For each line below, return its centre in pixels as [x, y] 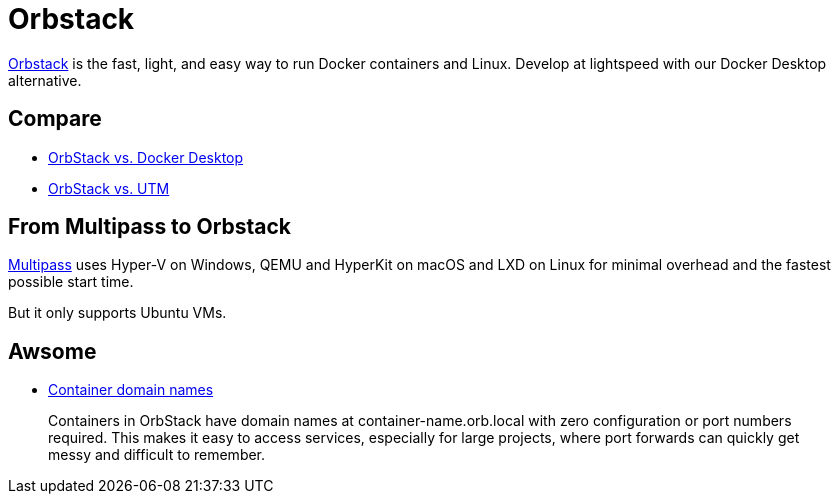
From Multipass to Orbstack [150, 227]
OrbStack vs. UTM [109, 188]
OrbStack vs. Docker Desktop [146, 157]
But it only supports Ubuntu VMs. [117, 313]
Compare [55, 119]
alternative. [45, 80]
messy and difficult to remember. [157, 455]
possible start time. [71, 282]
